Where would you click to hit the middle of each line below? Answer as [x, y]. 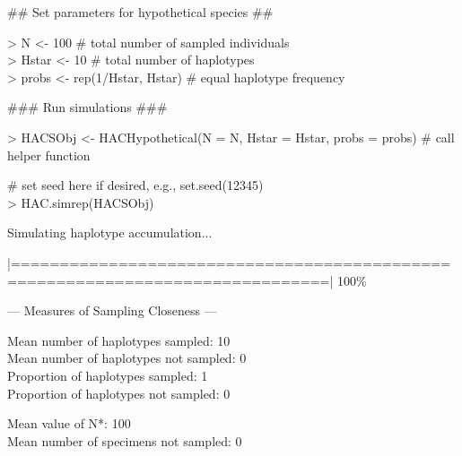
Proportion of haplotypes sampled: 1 [108, 375]
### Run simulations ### [87, 107]
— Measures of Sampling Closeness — [112, 310]
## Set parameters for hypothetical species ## [140, 12]
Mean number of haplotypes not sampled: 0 [127, 358]
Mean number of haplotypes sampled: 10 [119, 340]
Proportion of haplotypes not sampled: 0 [119, 393]
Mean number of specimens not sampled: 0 [125, 440]
